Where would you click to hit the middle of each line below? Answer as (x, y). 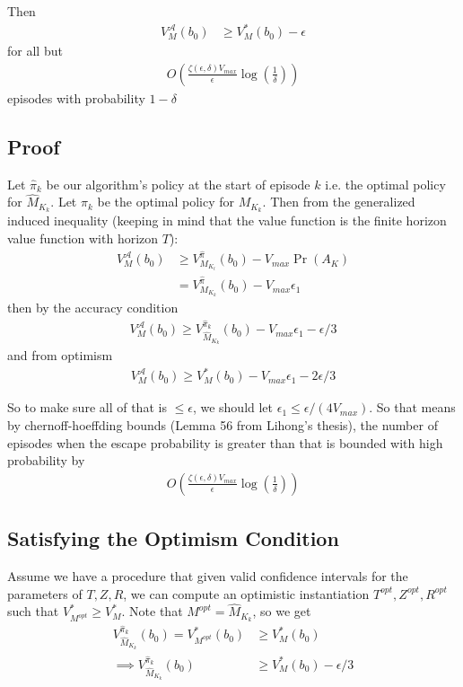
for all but (35, 51)
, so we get (282, 611)
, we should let (233, 407)
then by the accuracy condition (93, 307)
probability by (46, 460)
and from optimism (60, 355)
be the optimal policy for (166, 202)
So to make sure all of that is (87, 407)
